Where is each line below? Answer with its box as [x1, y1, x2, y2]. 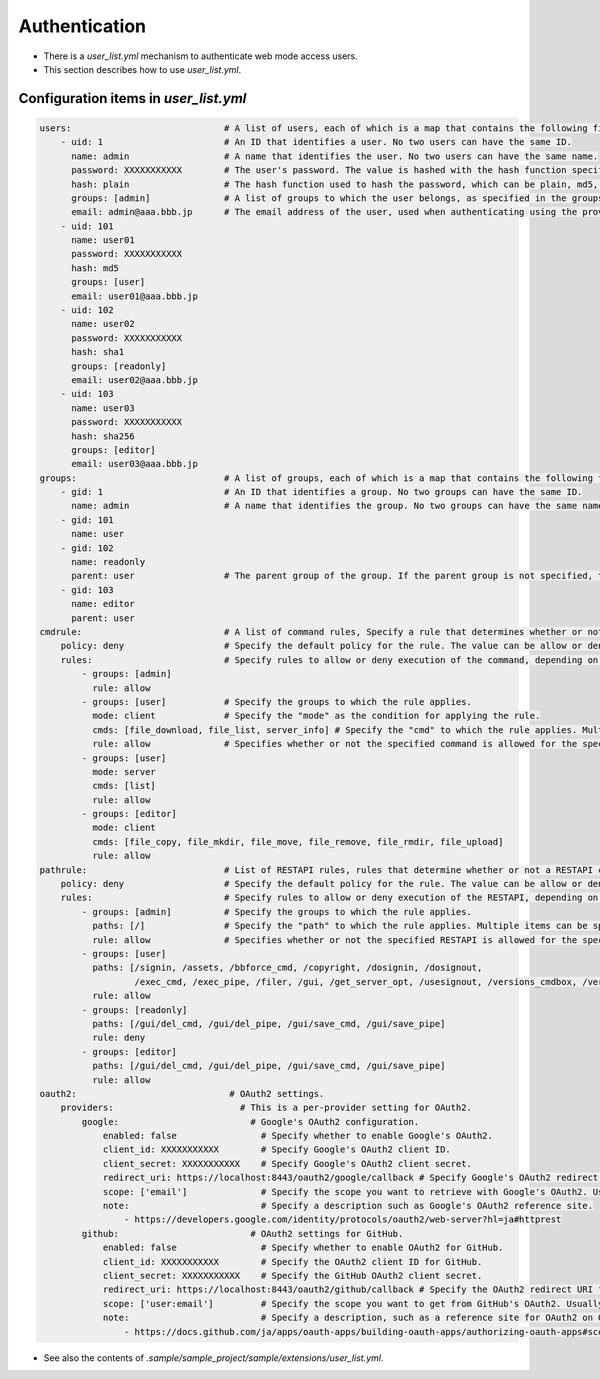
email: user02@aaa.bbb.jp [71, 374, 199, 385]
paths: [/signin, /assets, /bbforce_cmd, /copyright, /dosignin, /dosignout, [91, 962, 483, 974]
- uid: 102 [60, 305, 114, 316]
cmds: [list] [91, 780, 157, 792]
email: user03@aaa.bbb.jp [71, 458, 199, 470]
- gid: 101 [60, 514, 114, 525]
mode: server [91, 766, 157, 777]
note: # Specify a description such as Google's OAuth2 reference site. [102, 1200, 594, 1212]
